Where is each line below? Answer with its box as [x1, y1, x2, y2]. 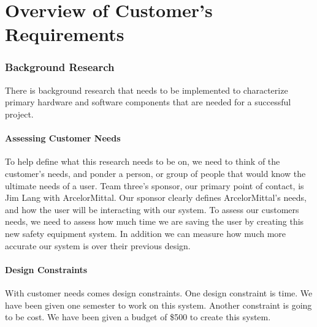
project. [5, 107, 34, 120]
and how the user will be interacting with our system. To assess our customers [5, 203, 299, 216]
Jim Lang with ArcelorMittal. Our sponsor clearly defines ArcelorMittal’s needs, [5, 191, 307, 204]
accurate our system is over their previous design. [5, 239, 191, 252]
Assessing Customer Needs [5, 132, 121, 145]
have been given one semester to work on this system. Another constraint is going [5, 298, 312, 311]
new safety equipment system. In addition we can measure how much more [5, 227, 286, 239]
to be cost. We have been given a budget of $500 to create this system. [5, 310, 271, 323]
